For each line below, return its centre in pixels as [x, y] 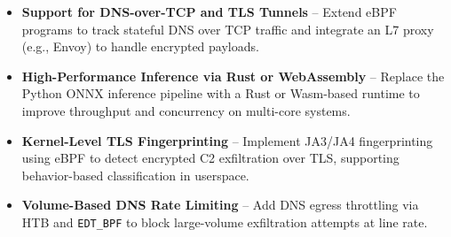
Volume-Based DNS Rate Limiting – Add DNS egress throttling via [220, 205]
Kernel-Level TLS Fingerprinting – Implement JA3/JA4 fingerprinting [227, 140]
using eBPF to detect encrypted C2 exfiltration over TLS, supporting [210, 158]
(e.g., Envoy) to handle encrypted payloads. [140, 46]
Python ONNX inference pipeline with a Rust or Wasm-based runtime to [221, 93]
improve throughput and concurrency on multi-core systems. [186, 110]
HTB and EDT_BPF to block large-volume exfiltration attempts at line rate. [225, 222]
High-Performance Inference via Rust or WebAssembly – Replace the [233, 76]
